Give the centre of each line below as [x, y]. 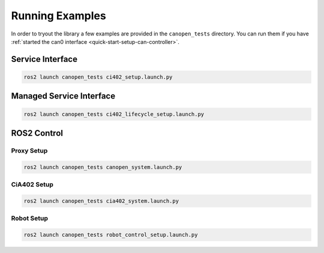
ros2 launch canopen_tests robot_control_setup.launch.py [111, 235]
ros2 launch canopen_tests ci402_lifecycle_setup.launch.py [114, 114]
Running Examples [58, 16]
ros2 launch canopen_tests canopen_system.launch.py [103, 167]
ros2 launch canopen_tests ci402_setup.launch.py [98, 77]
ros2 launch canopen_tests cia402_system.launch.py [101, 201]
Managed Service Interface [63, 96]
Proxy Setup [29, 150]
